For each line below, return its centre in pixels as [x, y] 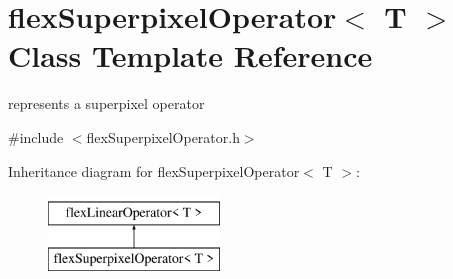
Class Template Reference [190, 55]
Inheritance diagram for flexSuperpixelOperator [154, 170]
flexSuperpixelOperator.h [163, 136]
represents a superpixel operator [106, 103]
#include [36, 136]
